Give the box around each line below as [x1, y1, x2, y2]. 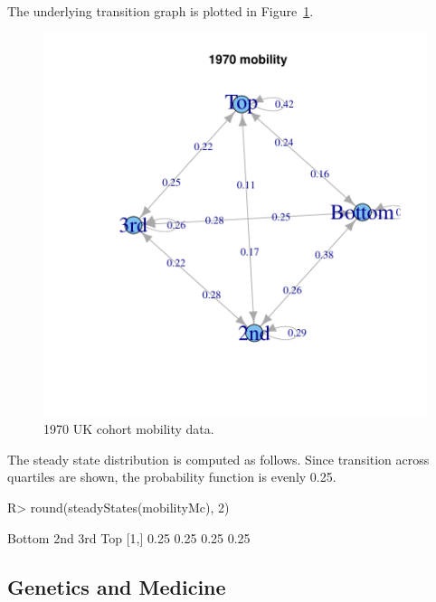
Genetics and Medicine [7, 572, 226, 600]
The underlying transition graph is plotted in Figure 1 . [7, 2, 314, 20]
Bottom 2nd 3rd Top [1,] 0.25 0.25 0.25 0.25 [7, 528, 251, 547]
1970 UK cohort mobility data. [43, 419, 214, 438]
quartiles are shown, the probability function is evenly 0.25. [7, 467, 336, 486]
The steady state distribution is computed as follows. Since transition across [7, 449, 430, 468]
